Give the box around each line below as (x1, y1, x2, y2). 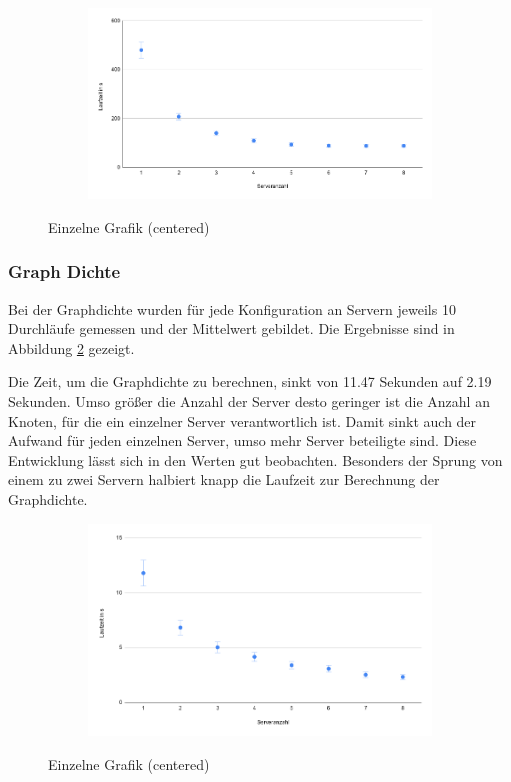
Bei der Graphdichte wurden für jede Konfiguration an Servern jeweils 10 (8, 298, 456, 319)
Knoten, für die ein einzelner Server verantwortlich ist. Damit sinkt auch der (8, 410, 477, 431)
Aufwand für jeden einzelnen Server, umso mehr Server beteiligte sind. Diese (8, 430, 477, 451)
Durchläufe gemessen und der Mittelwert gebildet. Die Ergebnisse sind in (8, 318, 455, 339)
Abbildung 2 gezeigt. (8, 337, 135, 358)
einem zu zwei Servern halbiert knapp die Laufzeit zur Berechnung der (8, 469, 440, 490)
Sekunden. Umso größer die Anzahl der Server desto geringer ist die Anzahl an (8, 391, 490, 412)
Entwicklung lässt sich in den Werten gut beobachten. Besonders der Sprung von (8, 449, 503, 470)
